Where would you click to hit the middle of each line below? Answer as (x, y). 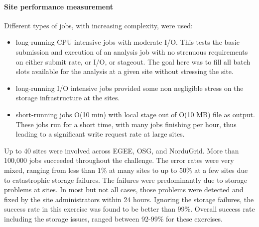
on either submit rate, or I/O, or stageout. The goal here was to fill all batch (133, 61)
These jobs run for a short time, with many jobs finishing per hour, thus (126, 124)
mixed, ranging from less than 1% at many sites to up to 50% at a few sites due (126, 170)
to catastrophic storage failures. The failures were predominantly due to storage (126, 180)
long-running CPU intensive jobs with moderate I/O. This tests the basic (128, 42)
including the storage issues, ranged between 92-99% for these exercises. (113, 218)
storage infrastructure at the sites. (68, 98)
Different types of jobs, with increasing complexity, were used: (98, 25)
